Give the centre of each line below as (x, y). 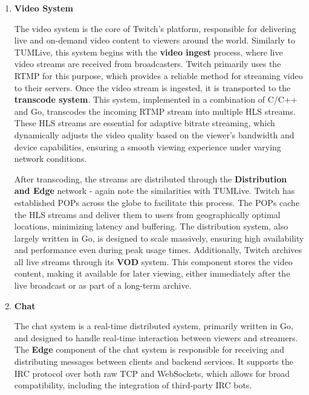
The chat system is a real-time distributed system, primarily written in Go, (154, 326)
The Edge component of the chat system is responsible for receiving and (149, 349)
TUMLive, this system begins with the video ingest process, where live (148, 52)
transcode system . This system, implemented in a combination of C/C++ (156, 99)
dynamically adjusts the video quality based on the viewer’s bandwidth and (154, 134)
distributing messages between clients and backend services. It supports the (154, 361)
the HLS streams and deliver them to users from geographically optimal (147, 214)
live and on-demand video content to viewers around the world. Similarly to (154, 40)
